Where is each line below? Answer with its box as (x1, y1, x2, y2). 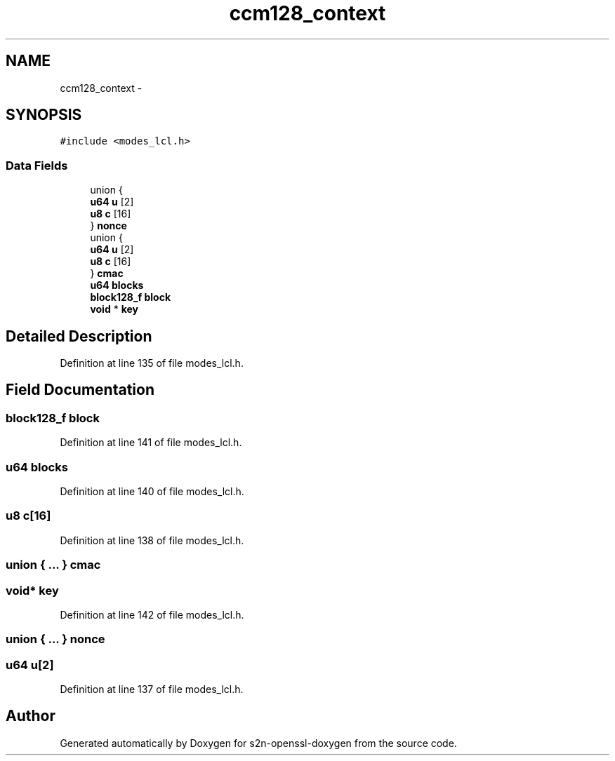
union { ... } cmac (6, 558, 101, 572)
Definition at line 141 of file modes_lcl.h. (60, 436, 242, 449)
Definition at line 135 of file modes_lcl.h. (60, 357, 244, 370)
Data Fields (6, 158, 68, 173)
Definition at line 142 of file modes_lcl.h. (60, 608, 244, 621)
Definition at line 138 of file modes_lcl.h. (60, 534, 244, 546)
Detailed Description (6, 327, 152, 345)
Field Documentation (6, 381, 154, 399)
